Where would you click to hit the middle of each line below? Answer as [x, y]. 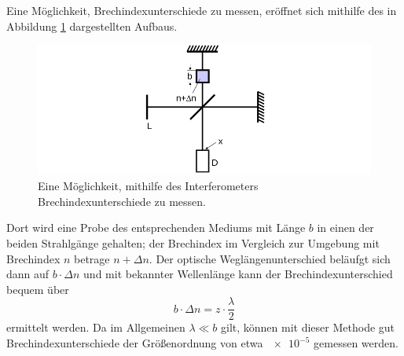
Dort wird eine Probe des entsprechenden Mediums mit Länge [156, 228]
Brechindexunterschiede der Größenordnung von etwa [135, 343]
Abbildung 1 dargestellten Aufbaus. [92, 26]
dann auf [28, 274]
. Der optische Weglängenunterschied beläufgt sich [270, 258]
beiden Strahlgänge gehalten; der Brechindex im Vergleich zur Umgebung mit [193, 243]
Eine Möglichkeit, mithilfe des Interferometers [148, 186]
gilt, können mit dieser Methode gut [308, 327]
